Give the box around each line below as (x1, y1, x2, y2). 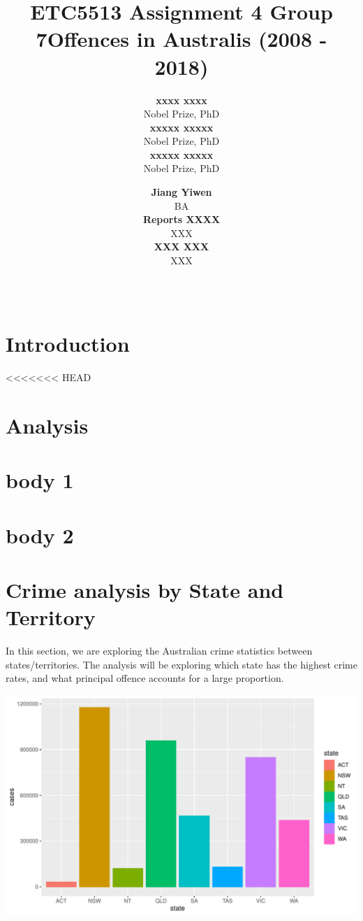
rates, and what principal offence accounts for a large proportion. (6, 671, 284, 685)
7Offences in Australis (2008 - (36, 24, 327, 53)
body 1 (6, 466, 74, 494)
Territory (6, 603, 96, 631)
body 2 (6, 520, 74, 549)
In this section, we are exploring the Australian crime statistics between (6, 643, 313, 658)
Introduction (6, 329, 130, 358)
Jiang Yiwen (151, 185, 212, 199)
